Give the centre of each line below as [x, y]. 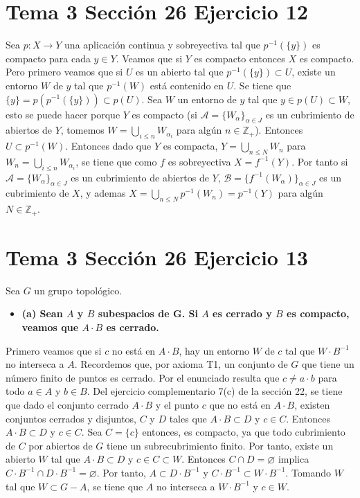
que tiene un [328, 364]
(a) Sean [42, 313]
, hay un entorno [214, 350]
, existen [312, 405]
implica [294, 459]
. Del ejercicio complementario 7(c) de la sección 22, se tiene [215, 391]
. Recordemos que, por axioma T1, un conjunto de [181, 364]
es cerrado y [242, 313]
